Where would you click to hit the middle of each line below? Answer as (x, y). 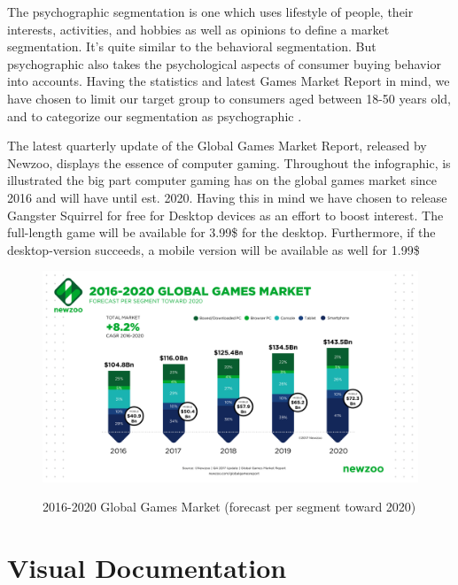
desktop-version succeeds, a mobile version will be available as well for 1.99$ (213, 249)
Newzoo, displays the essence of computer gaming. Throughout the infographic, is (229, 162)
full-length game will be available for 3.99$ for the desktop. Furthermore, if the (221, 232)
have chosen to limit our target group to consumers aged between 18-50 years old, (229, 98)
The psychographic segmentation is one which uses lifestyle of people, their (210, 12)
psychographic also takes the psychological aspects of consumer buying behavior (224, 63)
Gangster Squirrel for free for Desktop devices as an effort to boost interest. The (225, 215)
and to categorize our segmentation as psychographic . (155, 115)
